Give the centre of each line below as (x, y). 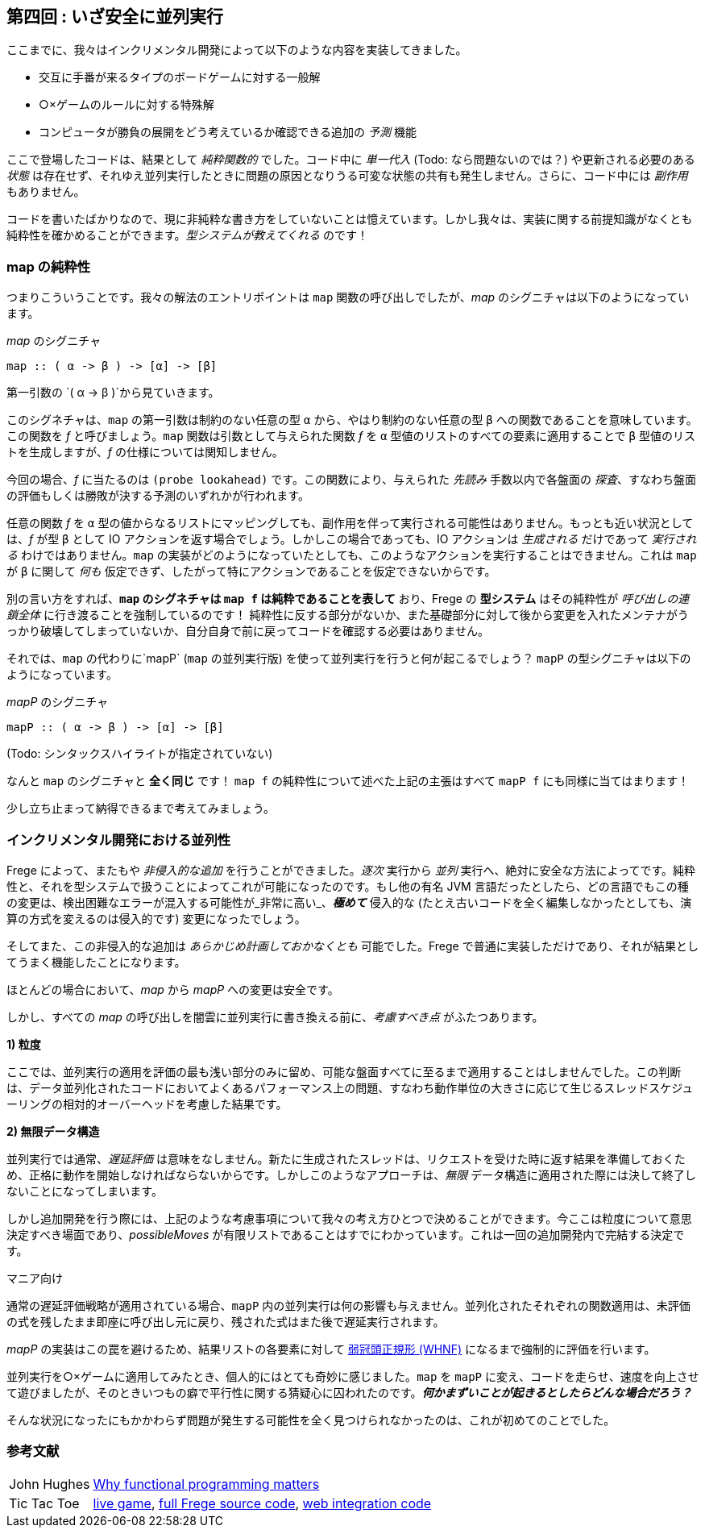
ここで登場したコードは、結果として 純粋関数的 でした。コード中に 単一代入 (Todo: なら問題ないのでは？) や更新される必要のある (351, 160)
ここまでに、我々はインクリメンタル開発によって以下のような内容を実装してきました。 (237, 50)
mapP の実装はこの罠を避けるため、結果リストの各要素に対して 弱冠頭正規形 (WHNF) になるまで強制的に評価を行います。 (331, 1349)
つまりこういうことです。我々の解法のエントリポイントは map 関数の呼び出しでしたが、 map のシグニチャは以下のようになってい (348, 297)
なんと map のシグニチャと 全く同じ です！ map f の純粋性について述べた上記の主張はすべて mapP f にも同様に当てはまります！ (348, 781)
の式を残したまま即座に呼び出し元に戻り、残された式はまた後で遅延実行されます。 (226, 1321)
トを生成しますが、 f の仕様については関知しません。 (145, 452)
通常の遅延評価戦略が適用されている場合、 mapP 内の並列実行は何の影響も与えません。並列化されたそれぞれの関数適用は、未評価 (348, 1305)
